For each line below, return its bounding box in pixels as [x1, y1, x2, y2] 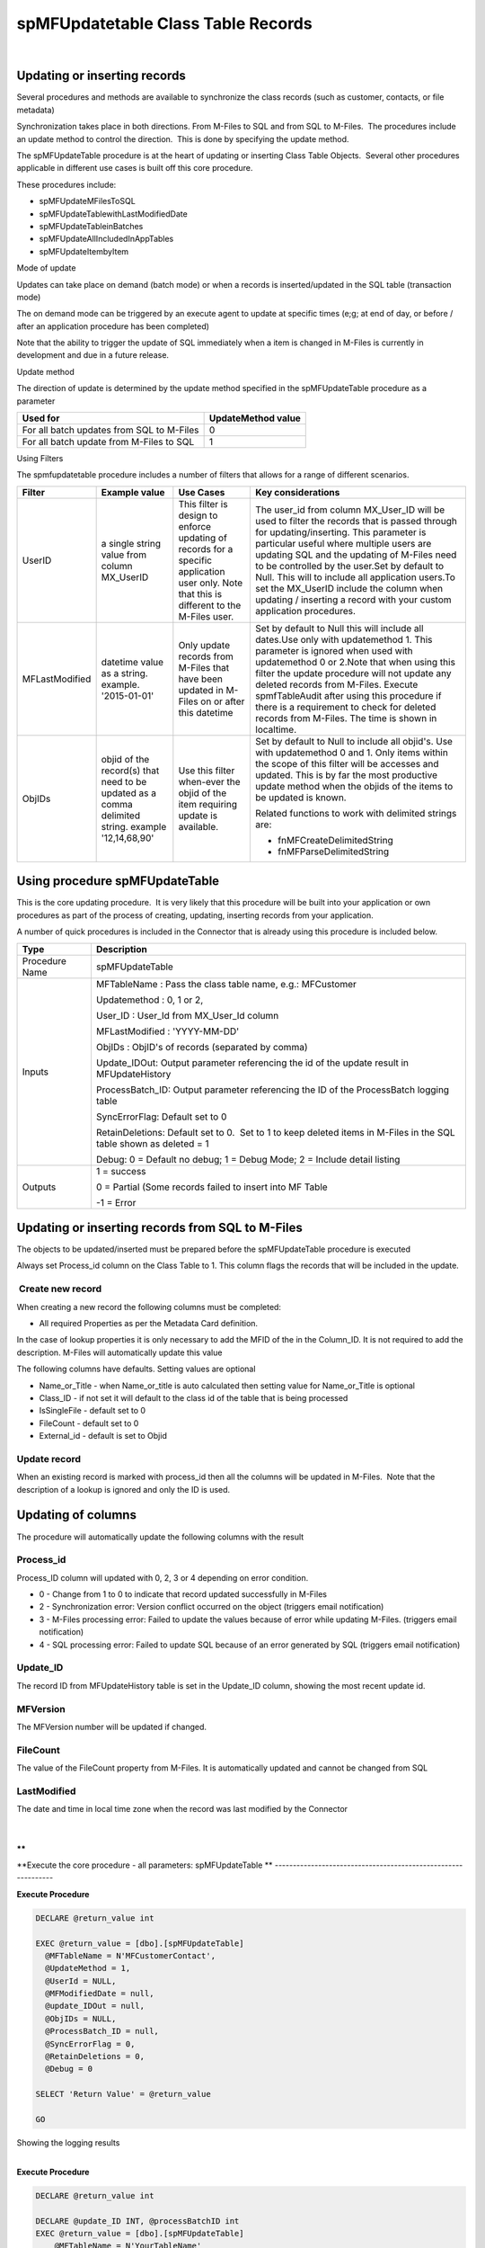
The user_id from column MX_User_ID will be [255, 504, 445, 516]
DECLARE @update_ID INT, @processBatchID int [35, 2216, 240, 2226]
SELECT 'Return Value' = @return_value [35, 2089, 211, 2100]
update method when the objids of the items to [255, 780, 454, 792]
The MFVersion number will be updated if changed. [16, 1721, 207, 1732]
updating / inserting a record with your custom [255, 593, 453, 606]
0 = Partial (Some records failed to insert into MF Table [95, 1181, 328, 1193]
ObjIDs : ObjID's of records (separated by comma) [95, 1040, 308, 1053]
